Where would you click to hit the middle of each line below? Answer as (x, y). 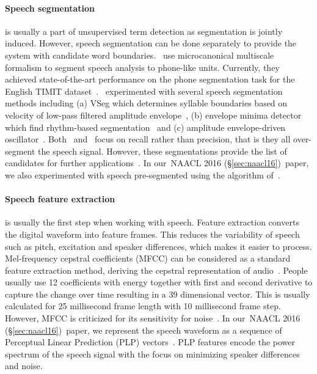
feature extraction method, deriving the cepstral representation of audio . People (156, 270)
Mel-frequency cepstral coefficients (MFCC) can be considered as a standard (148, 258)
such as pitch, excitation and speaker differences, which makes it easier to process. (158, 246)
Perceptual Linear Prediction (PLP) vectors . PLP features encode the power (150, 342)
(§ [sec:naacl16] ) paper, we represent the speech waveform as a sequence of (144, 330)
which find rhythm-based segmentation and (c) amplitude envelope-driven (145, 127)
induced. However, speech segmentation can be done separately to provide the (151, 43)
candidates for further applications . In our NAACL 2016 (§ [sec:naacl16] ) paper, (157, 163)
